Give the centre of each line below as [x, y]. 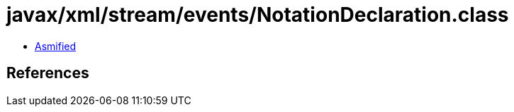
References [48, 73]
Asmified [56, 46]
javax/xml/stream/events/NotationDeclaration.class [258, 15]
